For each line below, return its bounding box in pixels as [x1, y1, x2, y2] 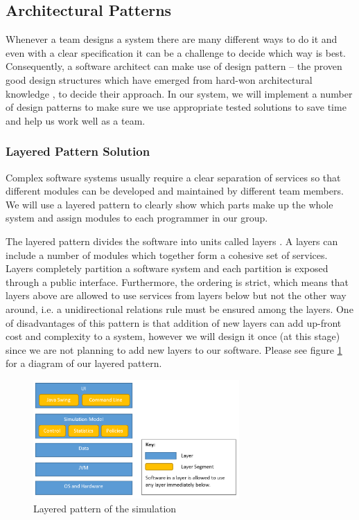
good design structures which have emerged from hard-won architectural [6, 72, 313, 87]
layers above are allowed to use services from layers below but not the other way [6, 288, 347, 303]
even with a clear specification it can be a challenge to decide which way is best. [6, 45, 346, 60]
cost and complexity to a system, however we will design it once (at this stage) [6, 329, 340, 343]
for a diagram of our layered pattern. [6, 356, 162, 370]
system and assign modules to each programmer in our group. [6, 210, 268, 225]
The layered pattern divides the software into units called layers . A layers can [6, 233, 338, 248]
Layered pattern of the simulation [33, 501, 177, 515]
